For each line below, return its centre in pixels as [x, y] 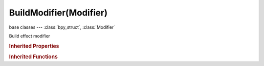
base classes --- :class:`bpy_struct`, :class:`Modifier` [62, 27]
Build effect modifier [30, 36]
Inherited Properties [34, 46]
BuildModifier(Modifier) [58, 13]
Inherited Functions [33, 57]
